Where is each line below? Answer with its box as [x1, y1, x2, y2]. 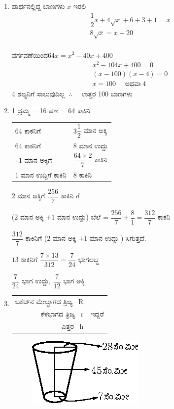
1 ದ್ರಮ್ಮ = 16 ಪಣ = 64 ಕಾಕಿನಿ [11, 105, 90, 115]
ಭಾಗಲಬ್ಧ [78, 254, 99, 265]
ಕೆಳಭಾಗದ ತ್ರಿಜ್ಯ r [40, 308, 84, 318]
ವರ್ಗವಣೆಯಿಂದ [11, 49, 48, 60]
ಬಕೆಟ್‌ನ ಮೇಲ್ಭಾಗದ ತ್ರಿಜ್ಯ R [15, 296, 84, 306]
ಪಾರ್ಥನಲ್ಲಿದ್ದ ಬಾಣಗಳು [11, 1, 65, 11]
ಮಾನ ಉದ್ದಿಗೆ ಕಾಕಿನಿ [21, 169, 67, 180]
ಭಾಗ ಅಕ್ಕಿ [63, 275, 85, 286]
